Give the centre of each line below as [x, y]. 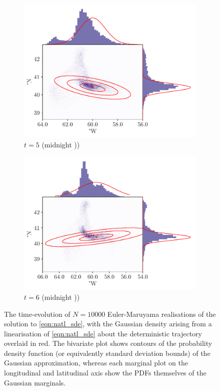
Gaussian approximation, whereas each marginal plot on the [96, 363]
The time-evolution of [37, 314]
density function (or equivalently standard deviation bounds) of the [107, 353]
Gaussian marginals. [35, 382]
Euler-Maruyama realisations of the [161, 314]
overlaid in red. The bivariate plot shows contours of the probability [108, 343]
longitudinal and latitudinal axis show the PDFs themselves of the [105, 373]
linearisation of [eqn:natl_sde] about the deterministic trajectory [103, 333]
